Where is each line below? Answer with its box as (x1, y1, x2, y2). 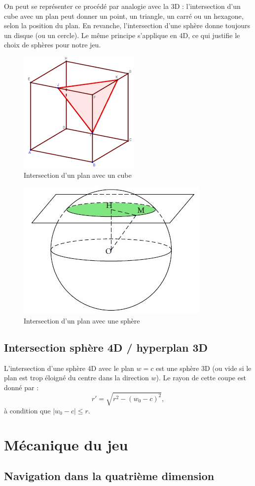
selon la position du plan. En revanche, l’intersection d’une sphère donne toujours (4, 20, 250, 31)
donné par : (4, 382, 39, 392)
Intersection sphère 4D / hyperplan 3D (4, 339, 208, 355)
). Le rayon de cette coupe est (156, 372, 246, 383)
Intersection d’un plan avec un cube (24, 169, 132, 180)
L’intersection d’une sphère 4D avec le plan (4, 363, 134, 373)
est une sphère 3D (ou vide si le (155, 363, 252, 373)
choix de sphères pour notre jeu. (4, 40, 101, 50)
